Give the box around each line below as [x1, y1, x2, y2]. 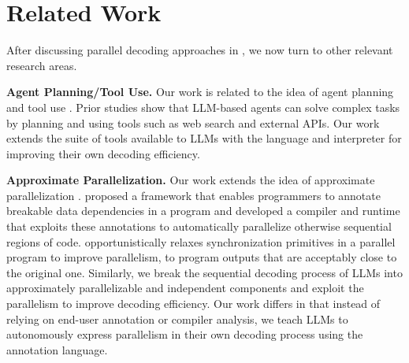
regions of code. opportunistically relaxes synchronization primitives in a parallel [6, 233, 396, 250]
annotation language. [6, 341, 108, 357]
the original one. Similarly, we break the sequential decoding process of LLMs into [6, 264, 403, 280]
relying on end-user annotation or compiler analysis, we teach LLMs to [6, 310, 348, 327]
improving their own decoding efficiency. [6, 145, 200, 161]
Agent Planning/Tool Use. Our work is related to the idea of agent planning [6, 83, 394, 100]
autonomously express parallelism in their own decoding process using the [6, 326, 363, 343]
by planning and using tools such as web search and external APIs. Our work [6, 114, 380, 131]
